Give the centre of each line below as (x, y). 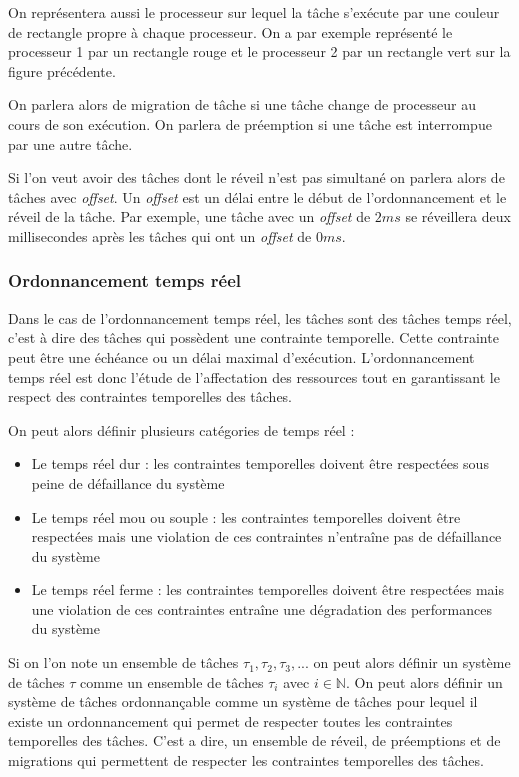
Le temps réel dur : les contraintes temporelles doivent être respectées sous (260, 463)
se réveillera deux (458, 216)
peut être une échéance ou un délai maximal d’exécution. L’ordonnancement (241, 356)
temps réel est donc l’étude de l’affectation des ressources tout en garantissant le (254, 376)
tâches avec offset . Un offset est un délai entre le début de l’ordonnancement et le (257, 196)
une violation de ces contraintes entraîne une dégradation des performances (261, 608)
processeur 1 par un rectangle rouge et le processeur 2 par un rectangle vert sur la (259, 51)
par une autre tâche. (70, 143)
